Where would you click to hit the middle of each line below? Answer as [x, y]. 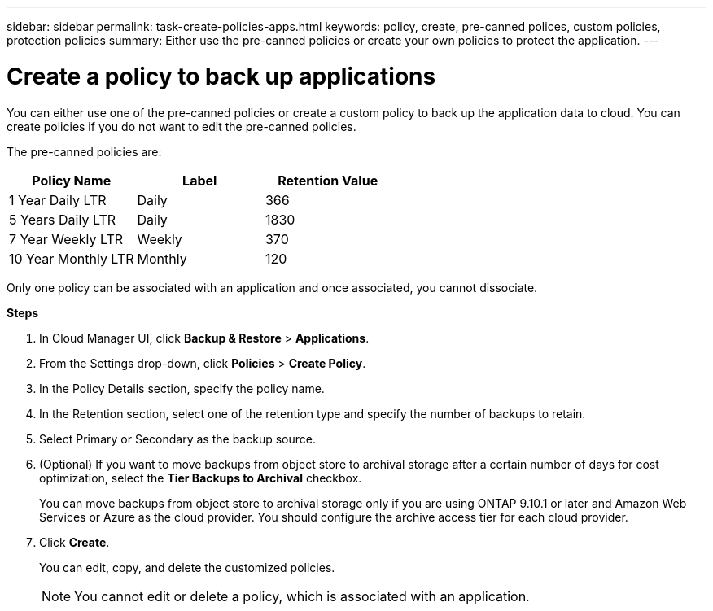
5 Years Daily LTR [63, 219]
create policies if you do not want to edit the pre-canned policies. [182, 126]
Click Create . [74, 542]
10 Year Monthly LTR [72, 258]
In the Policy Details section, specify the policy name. [182, 388]
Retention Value [328, 180]
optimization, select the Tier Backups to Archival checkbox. [201, 478]
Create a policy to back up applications [221, 76]
